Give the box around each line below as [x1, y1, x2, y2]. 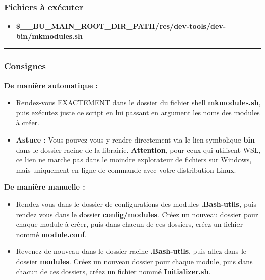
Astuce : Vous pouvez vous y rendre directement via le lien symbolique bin [16, 134, 255, 145]
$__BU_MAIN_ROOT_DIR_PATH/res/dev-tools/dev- [16, 20, 226, 31]
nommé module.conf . [16, 228, 87, 239]
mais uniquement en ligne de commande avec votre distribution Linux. [16, 164, 236, 175]
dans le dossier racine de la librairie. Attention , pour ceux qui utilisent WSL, [16, 144, 261, 155]
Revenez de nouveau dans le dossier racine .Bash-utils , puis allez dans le [16, 246, 246, 256]
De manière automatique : [4, 80, 98, 90]
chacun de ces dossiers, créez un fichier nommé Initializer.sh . [16, 266, 211, 276]
